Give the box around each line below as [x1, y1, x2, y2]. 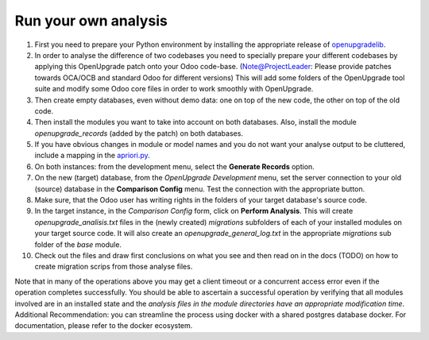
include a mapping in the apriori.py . [34, 151, 150, 160]
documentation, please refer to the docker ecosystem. [14, 321, 193, 330]
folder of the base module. [34, 239, 122, 249]
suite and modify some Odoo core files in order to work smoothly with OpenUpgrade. [34, 84, 314, 94]
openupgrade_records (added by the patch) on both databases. [34, 128, 244, 138]
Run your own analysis [14, 12, 168, 29]
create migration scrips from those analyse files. [34, 262, 193, 272]
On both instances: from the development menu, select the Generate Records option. [34, 161, 315, 171]
